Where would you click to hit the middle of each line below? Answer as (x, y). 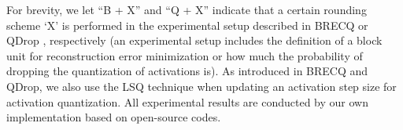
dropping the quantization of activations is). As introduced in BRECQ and (187, 71)
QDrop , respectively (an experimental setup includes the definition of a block (194, 40)
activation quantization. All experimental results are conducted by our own (187, 101)
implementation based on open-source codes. (114, 117)
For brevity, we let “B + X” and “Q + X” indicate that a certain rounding (187, 9)
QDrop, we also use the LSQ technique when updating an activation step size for (201, 86)
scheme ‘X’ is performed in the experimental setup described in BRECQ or (187, 25)
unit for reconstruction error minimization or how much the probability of (185, 55)
